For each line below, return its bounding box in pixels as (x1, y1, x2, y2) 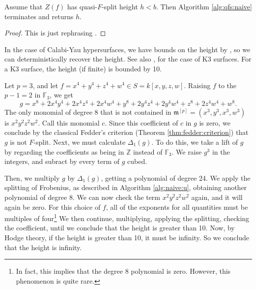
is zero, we (199, 117, 230, 128)
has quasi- (67, 1, 97, 11)
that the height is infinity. (4, 242, 82, 252)
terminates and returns (4, 11, 74, 21)
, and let (32, 80, 58, 90)
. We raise (171, 146, 202, 157)
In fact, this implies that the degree (16, 266, 123, 276)
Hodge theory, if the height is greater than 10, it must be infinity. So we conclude (4, 232, 250, 243)
